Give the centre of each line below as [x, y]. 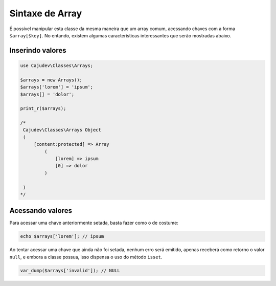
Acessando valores [41, 211]
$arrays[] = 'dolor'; [47, 94]
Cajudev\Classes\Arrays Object [62, 130]
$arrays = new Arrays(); [51, 80]
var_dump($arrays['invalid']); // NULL [70, 270]
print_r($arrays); [43, 108]
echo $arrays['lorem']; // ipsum [62, 236]
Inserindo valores [38, 50]
